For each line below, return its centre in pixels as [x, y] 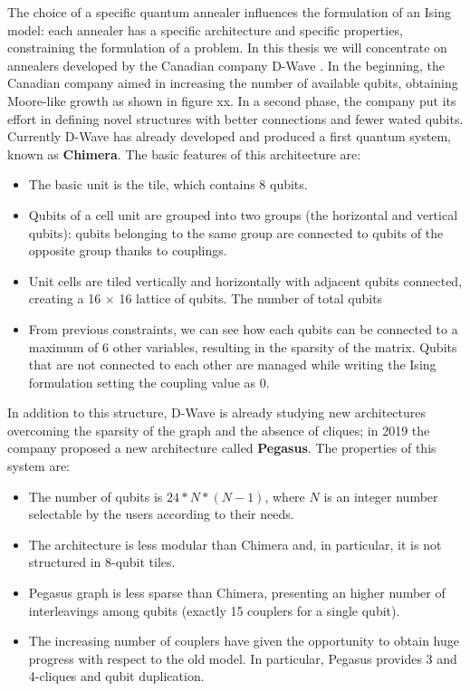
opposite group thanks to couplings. [128, 250]
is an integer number [381, 496]
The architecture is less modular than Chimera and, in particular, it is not [235, 544]
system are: [39, 466]
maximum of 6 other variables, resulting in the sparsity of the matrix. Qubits [243, 346]
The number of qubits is [96, 496]
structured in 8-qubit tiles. [102, 562]
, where [285, 496]
